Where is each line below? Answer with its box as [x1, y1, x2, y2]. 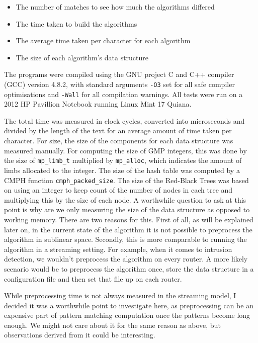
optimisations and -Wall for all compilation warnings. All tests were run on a [4, 89, 243, 99]
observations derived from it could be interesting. [4, 329, 155, 340]
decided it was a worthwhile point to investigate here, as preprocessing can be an [4, 300, 253, 310]
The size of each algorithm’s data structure [16, 52, 149, 62]
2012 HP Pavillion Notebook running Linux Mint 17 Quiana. [4, 99, 192, 109]
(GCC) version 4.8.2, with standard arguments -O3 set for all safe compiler [4, 78, 235, 89]
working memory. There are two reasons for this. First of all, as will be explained [4, 214, 253, 224]
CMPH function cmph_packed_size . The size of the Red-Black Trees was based [4, 175, 249, 185]
